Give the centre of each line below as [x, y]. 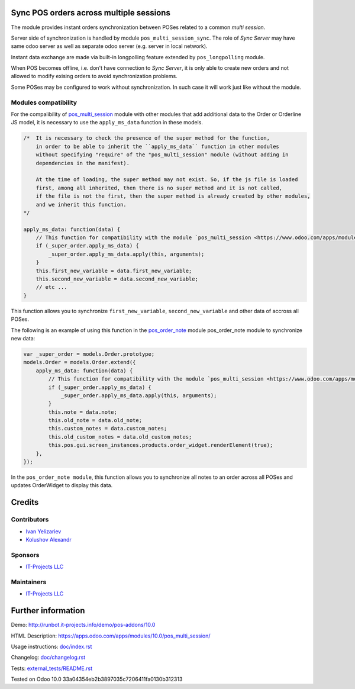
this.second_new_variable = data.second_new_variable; [117, 279]
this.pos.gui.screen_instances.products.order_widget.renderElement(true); [161, 445]
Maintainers [29, 582]
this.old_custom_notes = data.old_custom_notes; [120, 437]
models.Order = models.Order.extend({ [80, 362]
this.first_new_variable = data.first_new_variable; [114, 271]
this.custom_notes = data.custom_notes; [108, 429]
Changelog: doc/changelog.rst [48, 658]
